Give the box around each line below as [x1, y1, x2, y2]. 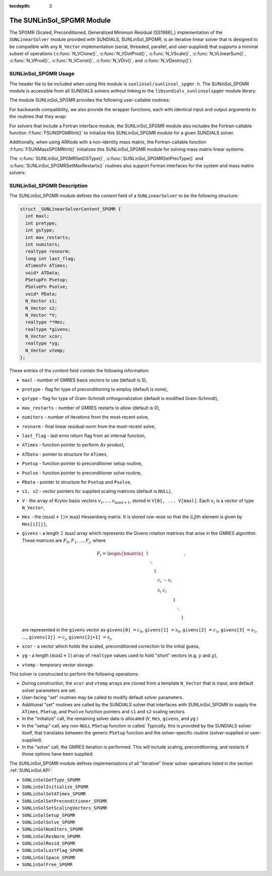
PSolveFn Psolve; [25, 284, 68, 290]
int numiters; [25, 241, 60, 247]
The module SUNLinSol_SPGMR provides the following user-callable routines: [9, 97, 171, 103]
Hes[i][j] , [22, 521, 47, 527]
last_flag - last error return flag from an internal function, [22, 432, 146, 439]
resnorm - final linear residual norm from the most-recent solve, [22, 423, 156, 429]
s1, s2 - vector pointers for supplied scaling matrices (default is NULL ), [22, 488, 172, 495]
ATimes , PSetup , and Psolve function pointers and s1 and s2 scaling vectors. [22, 709, 186, 715]
